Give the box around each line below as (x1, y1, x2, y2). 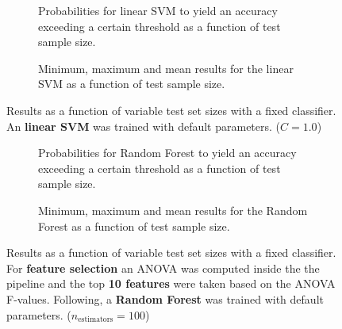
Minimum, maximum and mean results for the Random (38, 201, 308, 218)
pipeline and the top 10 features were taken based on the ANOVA (6, 275, 336, 292)
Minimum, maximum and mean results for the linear (38, 59, 294, 76)
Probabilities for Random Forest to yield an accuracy (38, 144, 297, 161)
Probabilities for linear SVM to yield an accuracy (38, 2, 278, 18)
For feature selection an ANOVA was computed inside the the (6, 259, 320, 276)
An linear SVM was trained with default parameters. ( (6, 117, 281, 134)
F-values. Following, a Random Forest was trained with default (6, 290, 324, 307)
